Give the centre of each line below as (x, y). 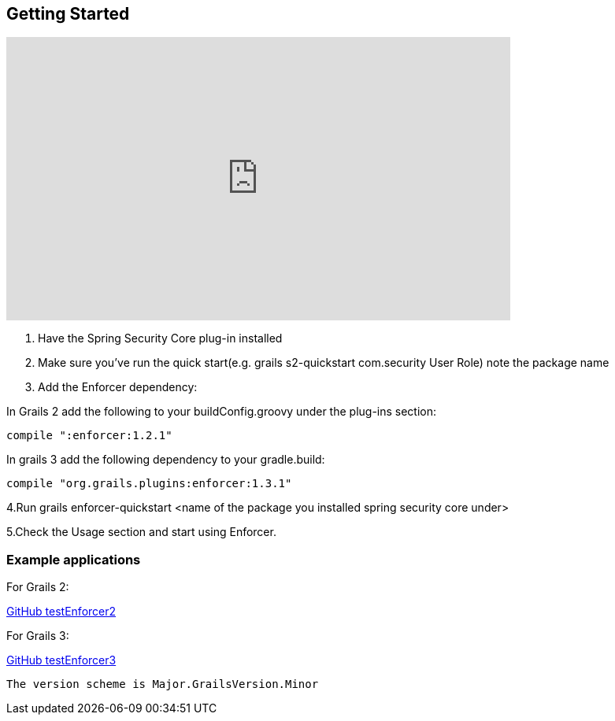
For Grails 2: (38, 587)
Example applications (74, 559)
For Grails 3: (38, 636)
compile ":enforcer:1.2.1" (89, 436)
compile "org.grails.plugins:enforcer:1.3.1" (149, 484)
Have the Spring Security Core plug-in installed (160, 338)
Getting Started (68, 14)
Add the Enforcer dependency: (118, 387)
